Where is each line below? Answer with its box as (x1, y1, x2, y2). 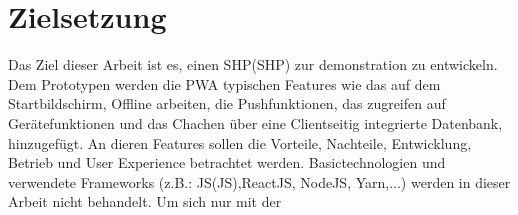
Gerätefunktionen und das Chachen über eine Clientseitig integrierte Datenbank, (8, 112, 503, 133)
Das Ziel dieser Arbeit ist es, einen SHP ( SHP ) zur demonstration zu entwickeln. (8, 54, 498, 75)
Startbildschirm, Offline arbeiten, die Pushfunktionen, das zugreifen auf (8, 93, 446, 114)
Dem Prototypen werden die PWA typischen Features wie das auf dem (8, 73, 441, 94)
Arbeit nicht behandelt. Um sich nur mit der (8, 191, 282, 212)
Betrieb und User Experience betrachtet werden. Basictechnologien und (8, 152, 446, 173)
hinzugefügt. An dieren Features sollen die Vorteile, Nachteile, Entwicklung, (8, 132, 472, 153)
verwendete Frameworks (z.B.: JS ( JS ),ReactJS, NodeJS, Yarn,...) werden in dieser (8, 171, 511, 192)
